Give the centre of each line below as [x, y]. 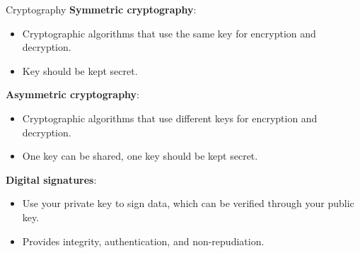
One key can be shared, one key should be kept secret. [140, 156]
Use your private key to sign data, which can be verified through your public [188, 203]
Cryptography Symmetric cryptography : [101, 9]
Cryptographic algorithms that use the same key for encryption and [169, 33]
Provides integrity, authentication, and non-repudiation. [143, 241]
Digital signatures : [51, 179]
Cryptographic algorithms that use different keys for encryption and [170, 118]
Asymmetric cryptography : [72, 94]
